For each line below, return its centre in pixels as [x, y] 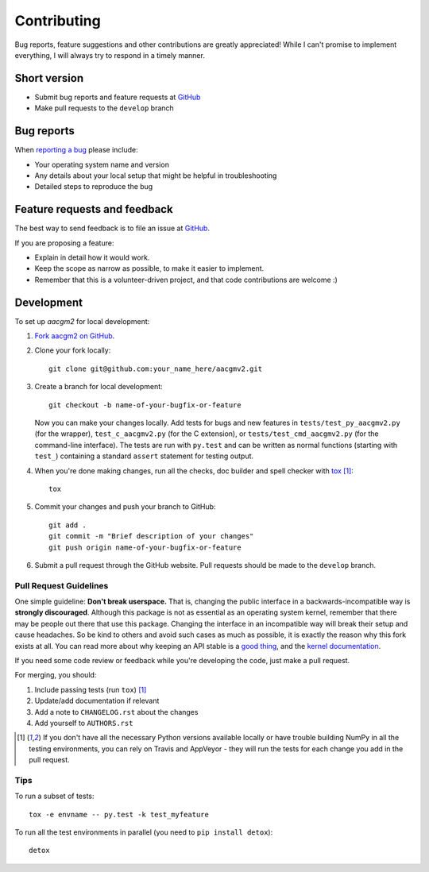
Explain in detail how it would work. [92, 257]
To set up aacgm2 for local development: [82, 321]
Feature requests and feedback [94, 209]
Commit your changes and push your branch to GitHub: [125, 507]
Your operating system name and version [102, 164]
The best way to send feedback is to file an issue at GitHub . [112, 228]
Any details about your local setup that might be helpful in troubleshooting [156, 176]
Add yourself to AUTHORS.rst [84, 723]
